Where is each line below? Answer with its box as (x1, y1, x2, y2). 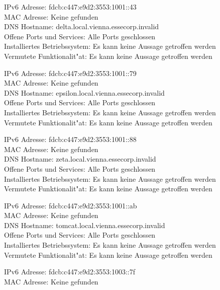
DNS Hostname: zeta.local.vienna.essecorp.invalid (4, 154, 156, 164)
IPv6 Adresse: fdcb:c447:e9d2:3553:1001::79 (4, 67, 137, 78)
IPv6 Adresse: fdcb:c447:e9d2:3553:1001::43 (4, 2, 137, 12)
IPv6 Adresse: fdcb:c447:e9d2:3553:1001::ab (4, 200, 137, 210)
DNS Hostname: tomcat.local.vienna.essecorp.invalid (4, 220, 165, 230)
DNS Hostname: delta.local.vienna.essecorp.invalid (4, 21, 159, 32)
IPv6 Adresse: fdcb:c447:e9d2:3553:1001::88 (4, 134, 137, 144)
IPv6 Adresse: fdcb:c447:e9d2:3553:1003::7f (4, 266, 135, 277)
